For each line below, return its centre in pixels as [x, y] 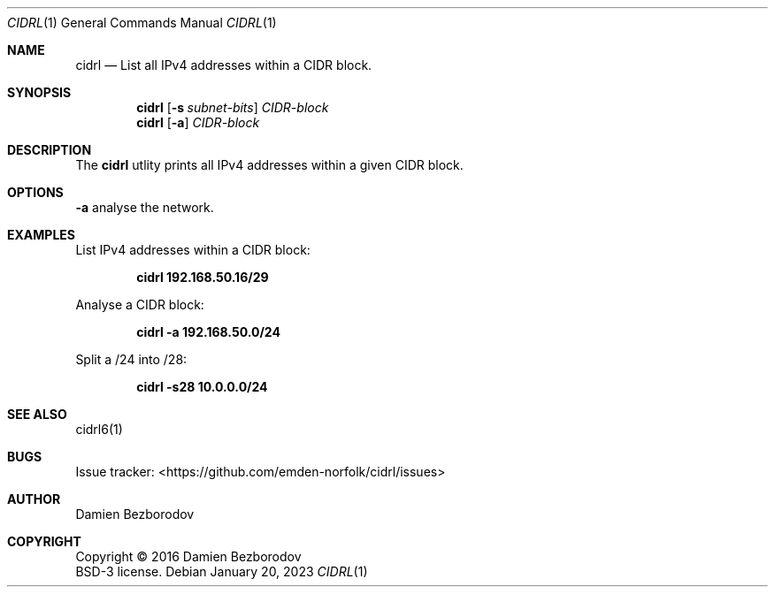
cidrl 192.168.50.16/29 [203, 277]
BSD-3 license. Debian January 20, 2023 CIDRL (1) [222, 571]
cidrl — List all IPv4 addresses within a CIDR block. [224, 65]
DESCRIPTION [50, 150]
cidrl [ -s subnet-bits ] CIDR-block [233, 107]
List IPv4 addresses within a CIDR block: [193, 250]
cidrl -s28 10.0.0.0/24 [202, 387]
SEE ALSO [37, 414]
